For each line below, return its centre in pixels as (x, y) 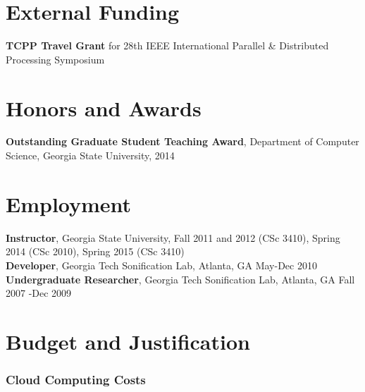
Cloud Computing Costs (76, 380)
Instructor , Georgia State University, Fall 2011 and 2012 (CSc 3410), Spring (173, 237)
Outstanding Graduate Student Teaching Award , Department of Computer (182, 141)
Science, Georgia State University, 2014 (90, 155)
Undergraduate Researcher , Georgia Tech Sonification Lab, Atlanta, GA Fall (180, 279)
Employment (69, 203)
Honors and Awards (104, 108)
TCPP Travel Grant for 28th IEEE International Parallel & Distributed (167, 45)
